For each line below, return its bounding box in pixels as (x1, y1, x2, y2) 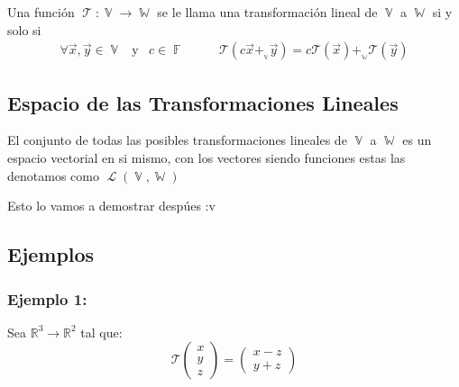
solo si (7, 20, 41, 39)
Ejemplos (7, 240, 95, 268)
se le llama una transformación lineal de (157, 3, 378, 21)
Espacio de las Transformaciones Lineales (7, 88, 399, 116)
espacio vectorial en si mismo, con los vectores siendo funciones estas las (7, 148, 406, 167)
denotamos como (7, 166, 99, 184)
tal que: (80, 322, 123, 341)
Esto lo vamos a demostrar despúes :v (7, 196, 216, 215)
